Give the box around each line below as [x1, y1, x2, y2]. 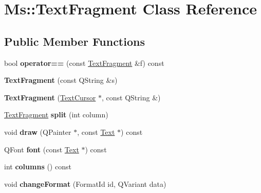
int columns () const [4, 161, 71, 172]
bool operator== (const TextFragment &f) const [4, 57, 164, 68]
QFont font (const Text [4, 144, 79, 154]
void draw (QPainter [4, 126, 71, 137]
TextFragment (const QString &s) [4, 75, 118, 85]
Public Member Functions [4, 33, 145, 49]
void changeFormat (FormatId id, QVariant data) [4, 178, 166, 189]
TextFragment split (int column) [4, 109, 108, 120]
